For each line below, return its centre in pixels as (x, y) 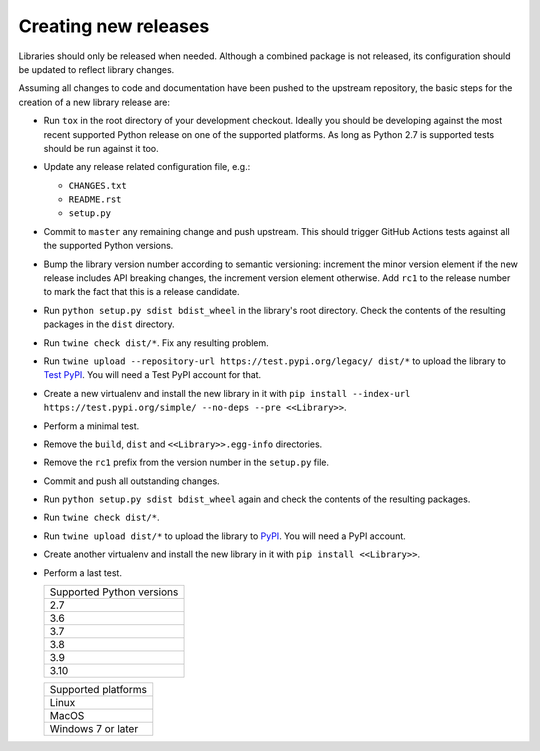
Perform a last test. (82, 572)
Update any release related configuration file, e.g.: (147, 167)
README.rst (95, 199)
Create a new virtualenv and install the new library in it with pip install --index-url (227, 393)
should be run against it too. (101, 148)
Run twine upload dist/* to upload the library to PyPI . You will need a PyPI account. (225, 536)
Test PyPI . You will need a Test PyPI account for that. (152, 375)
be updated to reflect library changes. (96, 69)
